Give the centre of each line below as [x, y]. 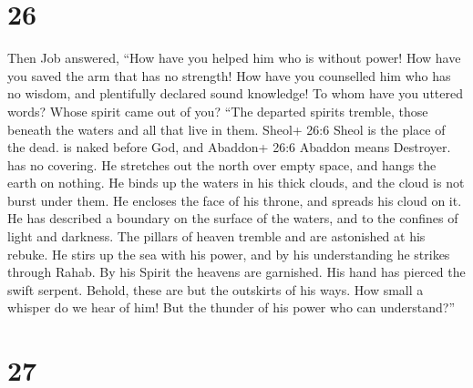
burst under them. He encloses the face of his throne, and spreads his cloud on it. [235, 200]
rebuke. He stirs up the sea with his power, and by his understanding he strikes [229, 254]
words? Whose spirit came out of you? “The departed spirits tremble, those [218, 111]
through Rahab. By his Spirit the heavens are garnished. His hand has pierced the [236, 272]
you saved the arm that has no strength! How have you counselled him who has [229, 75]
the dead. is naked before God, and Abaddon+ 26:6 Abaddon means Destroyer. [229, 147]
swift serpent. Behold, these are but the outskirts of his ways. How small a [216, 289]
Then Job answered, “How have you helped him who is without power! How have [234, 58]
